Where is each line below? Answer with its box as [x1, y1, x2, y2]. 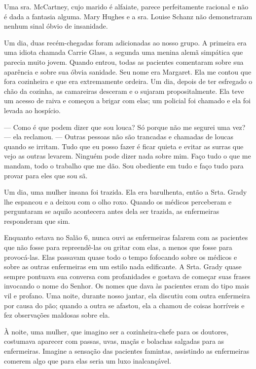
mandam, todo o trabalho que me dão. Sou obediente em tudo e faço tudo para [4, 160, 244, 170]
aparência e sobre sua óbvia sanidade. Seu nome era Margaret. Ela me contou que [4, 66, 252, 77]
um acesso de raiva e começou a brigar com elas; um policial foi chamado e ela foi [4, 95, 251, 106]
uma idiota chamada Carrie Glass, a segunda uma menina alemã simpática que [4, 47, 243, 57]
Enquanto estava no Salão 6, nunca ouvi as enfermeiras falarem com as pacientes [4, 232, 248, 243]
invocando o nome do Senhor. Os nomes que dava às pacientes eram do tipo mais [4, 281, 250, 291]
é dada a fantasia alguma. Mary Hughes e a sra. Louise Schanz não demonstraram [4, 11, 253, 21]
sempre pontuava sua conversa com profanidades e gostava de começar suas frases [4, 271, 251, 281]
